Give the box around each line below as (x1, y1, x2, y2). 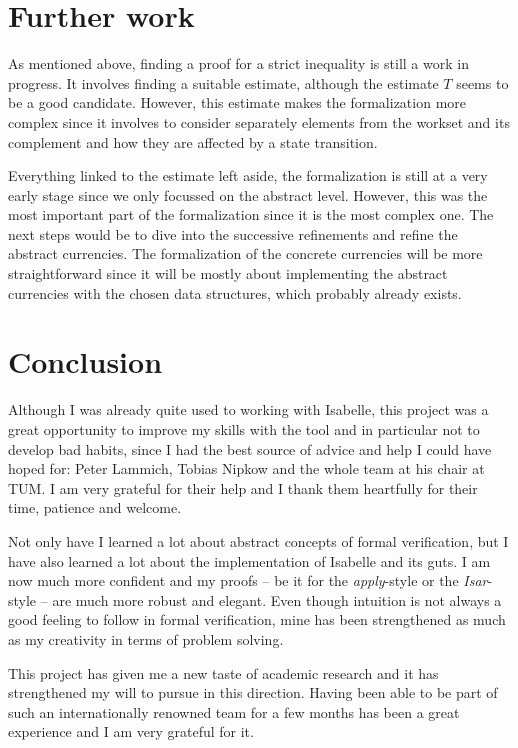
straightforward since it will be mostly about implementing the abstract (8, 263, 448, 284)
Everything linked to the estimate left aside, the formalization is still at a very (8, 165, 488, 186)
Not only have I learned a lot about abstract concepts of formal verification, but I (8, 530, 509, 551)
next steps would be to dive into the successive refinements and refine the (8, 223, 458, 244)
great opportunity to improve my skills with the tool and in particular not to (8, 418, 480, 439)
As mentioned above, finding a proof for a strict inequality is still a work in (8, 53, 469, 74)
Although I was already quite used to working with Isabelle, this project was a (8, 399, 489, 420)
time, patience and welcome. (8, 497, 182, 518)
